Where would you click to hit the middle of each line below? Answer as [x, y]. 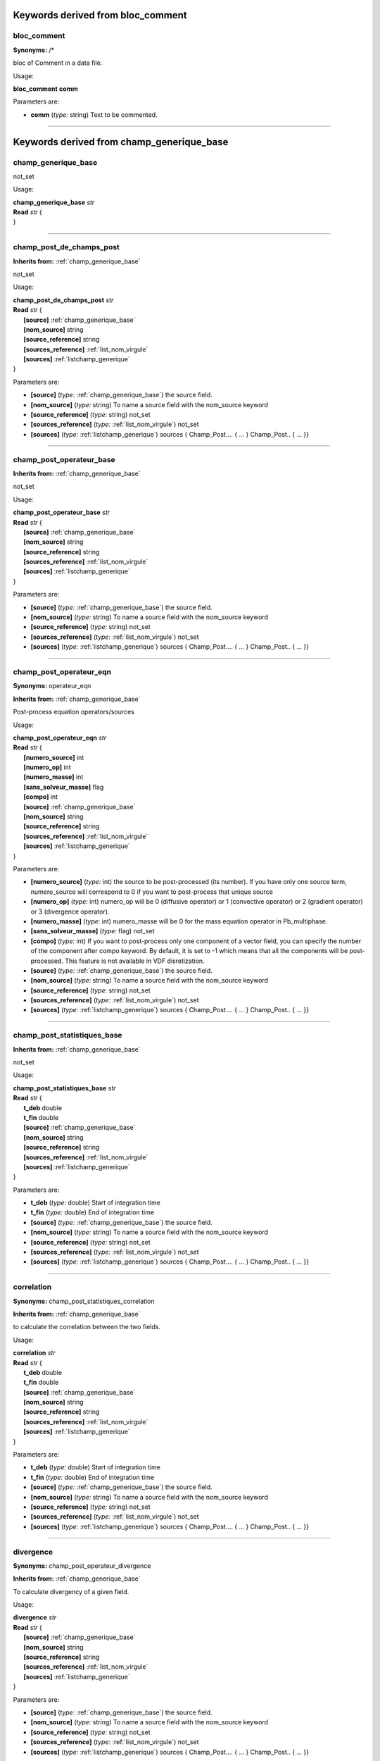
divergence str [35, 1617]
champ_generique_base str [54, 202]
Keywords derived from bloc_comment [100, 15]
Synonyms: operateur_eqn [52, 686]
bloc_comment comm [45, 89]
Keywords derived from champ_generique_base [121, 142]
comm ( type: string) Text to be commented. [94, 114]
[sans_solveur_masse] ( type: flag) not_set [93, 931]
